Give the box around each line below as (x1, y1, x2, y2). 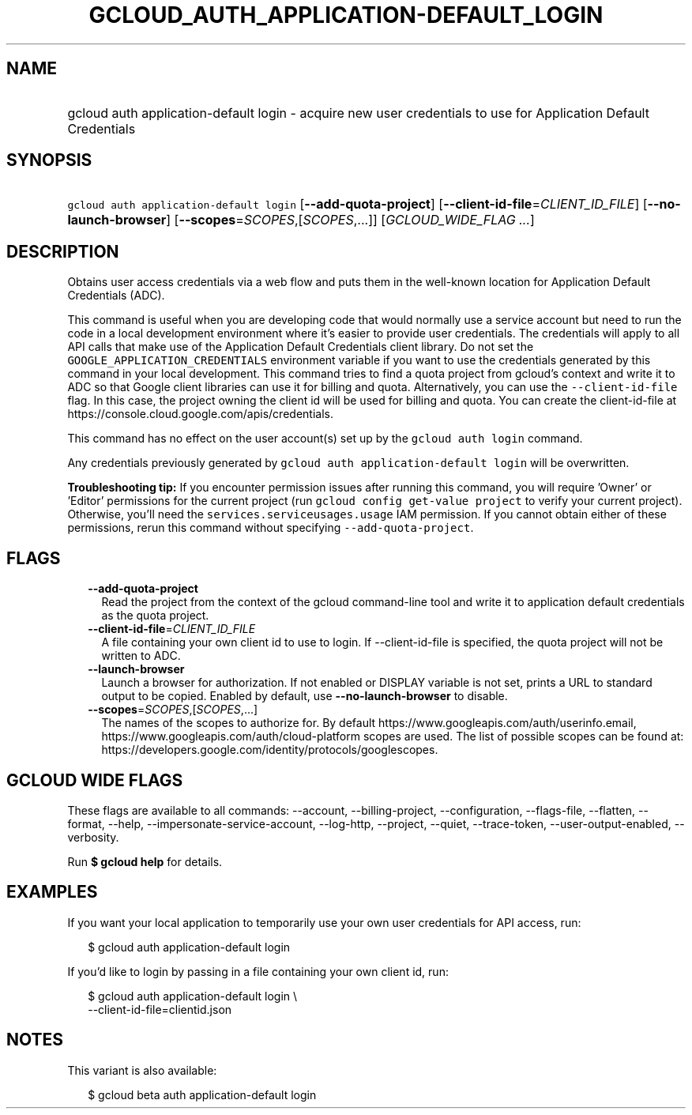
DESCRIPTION (6, 241, 119, 262)
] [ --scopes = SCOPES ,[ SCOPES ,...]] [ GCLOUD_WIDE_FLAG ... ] (166, 212, 535, 228)
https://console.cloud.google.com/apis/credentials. (67, 407, 333, 421)
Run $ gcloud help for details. (67, 854, 223, 868)
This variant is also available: (67, 1063, 217, 1077)
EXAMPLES (6, 882, 98, 902)
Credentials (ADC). (67, 288, 165, 303)
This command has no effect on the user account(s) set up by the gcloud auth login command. (67, 431, 583, 446)
